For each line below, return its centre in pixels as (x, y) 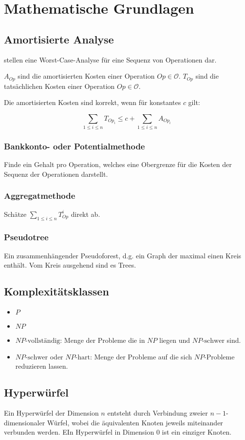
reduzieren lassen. (42, 366)
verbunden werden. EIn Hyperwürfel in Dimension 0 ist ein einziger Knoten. (118, 432)
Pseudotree (26, 237)
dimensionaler (25, 422)
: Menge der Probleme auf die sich (141, 356)
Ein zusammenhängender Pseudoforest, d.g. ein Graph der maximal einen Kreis (123, 255)
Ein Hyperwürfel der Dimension (51, 413)
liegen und (175, 340)
